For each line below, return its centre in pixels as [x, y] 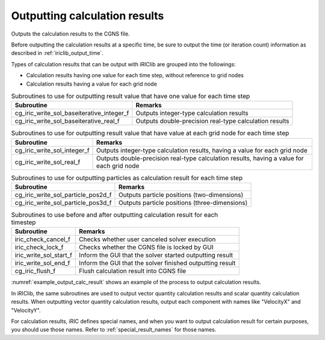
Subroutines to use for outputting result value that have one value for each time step [131, 96]
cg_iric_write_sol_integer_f [52, 150]
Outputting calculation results [88, 16]
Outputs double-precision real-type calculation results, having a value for [200, 158]
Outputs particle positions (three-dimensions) [183, 203]
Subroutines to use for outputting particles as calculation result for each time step [127, 178]
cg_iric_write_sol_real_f [48, 162]
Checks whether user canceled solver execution [147, 239]
